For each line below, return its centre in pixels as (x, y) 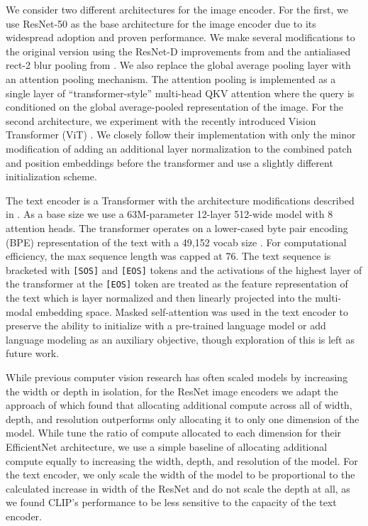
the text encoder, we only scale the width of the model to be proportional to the (180, 475)
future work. (33, 353)
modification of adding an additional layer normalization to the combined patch (179, 148)
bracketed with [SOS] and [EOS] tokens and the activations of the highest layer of (184, 269)
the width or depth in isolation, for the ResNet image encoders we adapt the (172, 391)
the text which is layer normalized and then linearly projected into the (159, 297)
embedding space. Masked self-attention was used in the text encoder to (192, 311)
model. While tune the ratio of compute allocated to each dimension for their (174, 433)
